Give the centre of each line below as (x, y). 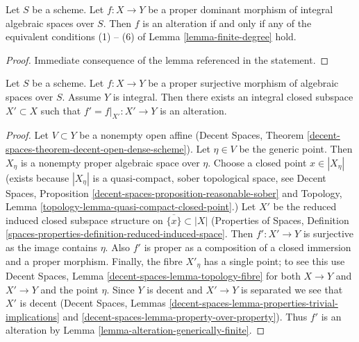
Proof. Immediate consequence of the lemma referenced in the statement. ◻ (167, 59)
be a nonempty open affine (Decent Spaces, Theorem (192, 135)
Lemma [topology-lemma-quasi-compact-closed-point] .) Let (131, 206)
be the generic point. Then (296, 148)
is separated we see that (292, 289)
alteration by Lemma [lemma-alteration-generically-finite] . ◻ (135, 330)
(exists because (37, 177)
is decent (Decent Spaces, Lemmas (93, 303)
